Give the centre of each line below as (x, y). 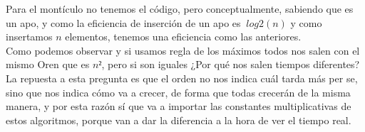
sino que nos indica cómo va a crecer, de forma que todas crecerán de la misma (178, 92)
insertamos (29, 37)
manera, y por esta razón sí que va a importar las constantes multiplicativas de (179, 106)
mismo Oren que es (48, 64)
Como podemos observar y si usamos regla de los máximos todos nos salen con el (183, 50)
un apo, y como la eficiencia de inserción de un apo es (123, 22)
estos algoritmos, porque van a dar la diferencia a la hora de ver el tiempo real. (179, 120)
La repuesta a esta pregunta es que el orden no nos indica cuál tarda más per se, (182, 78)
